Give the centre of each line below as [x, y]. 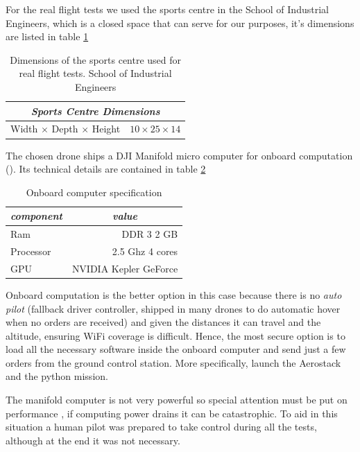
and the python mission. [57, 376]
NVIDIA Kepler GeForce [125, 268]
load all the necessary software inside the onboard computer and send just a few [176, 349]
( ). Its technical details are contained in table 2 [106, 169]
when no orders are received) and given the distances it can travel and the [163, 322]
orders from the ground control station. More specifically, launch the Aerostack [173, 362]
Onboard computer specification [94, 192]
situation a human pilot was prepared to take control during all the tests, [161, 427]
